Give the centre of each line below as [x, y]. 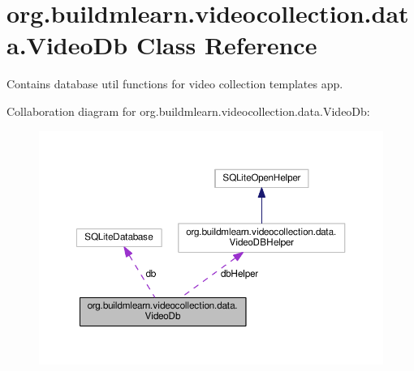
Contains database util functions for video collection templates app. [175, 84]
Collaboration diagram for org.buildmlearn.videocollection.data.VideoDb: [188, 111]
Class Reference [226, 45]
